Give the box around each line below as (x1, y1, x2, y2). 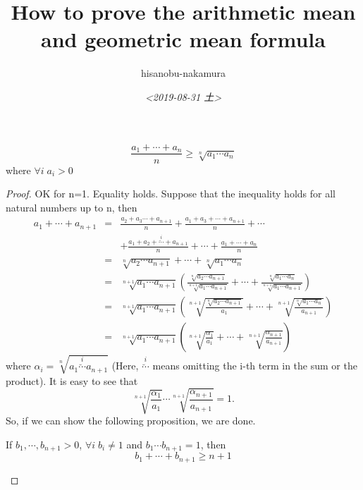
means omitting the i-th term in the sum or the (152, 358, 357, 373)
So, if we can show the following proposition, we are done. (6, 413, 256, 428)
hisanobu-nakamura (141, 66, 226, 80)
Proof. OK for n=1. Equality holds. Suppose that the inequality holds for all (6, 186, 336, 201)
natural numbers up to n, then (6, 200, 137, 214)
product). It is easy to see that (6, 373, 138, 388)
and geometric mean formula (41, 25, 326, 54)
